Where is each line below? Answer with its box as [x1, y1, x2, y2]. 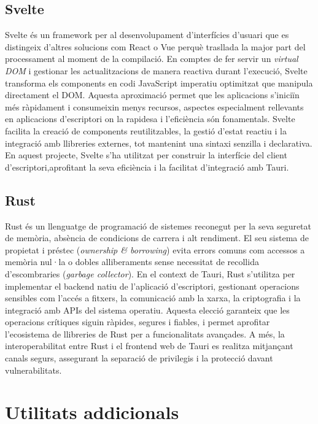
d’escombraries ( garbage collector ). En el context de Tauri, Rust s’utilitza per [5, 267, 295, 280]
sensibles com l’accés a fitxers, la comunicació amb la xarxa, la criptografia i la [5, 291, 301, 304]
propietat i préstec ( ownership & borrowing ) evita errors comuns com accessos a [5, 243, 305, 256]
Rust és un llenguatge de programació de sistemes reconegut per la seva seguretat [5, 219, 312, 232]
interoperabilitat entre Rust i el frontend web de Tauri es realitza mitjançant [5, 339, 293, 352]
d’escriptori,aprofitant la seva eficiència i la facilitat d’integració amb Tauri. [5, 160, 289, 173]
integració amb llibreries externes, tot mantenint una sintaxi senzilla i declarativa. [5, 136, 312, 149]
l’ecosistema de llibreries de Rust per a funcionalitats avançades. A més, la [5, 327, 285, 340]
